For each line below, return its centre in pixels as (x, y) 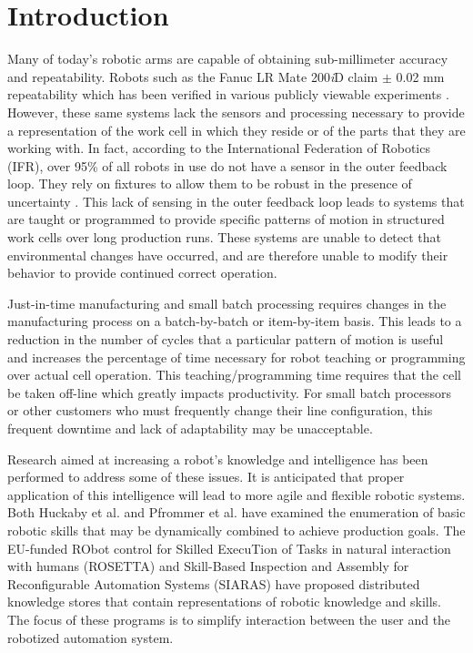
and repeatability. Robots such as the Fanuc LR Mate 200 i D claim (193, 76)
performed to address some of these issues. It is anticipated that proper (206, 477)
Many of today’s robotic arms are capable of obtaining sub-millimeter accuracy (228, 59)
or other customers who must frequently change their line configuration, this (220, 410)
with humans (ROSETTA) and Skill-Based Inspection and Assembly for (208, 566)
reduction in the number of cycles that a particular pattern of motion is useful (226, 339)
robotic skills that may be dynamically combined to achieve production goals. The (236, 530)
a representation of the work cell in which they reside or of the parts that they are (236, 130)
